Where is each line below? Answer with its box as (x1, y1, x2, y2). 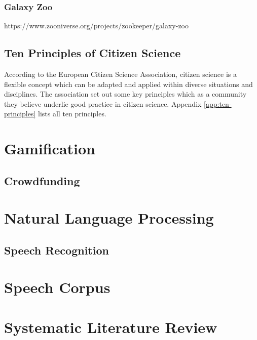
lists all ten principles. (38, 108, 106, 119)
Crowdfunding (4, 173, 80, 188)
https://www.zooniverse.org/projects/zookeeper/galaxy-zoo (4, 20, 189, 31)
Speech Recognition (4, 242, 109, 258)
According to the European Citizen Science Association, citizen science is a (4, 69, 237, 79)
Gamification (4, 138, 96, 159)
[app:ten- (204, 98, 232, 109)
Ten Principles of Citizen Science (4, 45, 181, 61)
